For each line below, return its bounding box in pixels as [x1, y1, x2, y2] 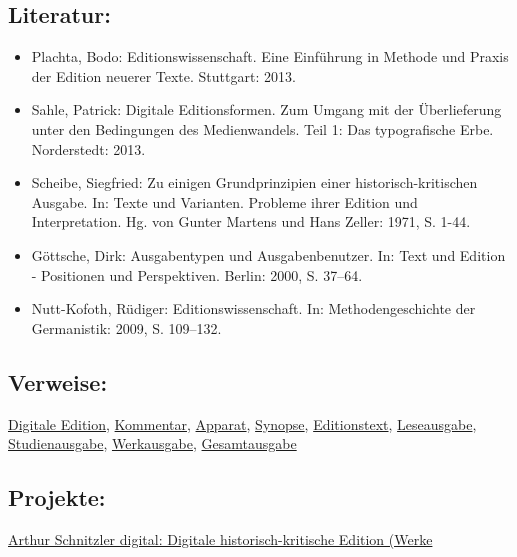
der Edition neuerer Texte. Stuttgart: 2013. [31, 65, 296, 86]
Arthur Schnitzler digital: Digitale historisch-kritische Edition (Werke [8, 528, 433, 549]
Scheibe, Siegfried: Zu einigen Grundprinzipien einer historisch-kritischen [31, 172, 478, 193]
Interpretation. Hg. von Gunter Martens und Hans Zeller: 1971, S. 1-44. [31, 211, 471, 232]
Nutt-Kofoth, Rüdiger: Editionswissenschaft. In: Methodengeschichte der [31, 298, 476, 319]
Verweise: [8, 366, 108, 397]
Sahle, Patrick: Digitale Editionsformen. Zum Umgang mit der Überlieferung [31, 99, 502, 120]
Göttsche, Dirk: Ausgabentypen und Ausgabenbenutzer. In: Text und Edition [31, 244, 506, 265]
